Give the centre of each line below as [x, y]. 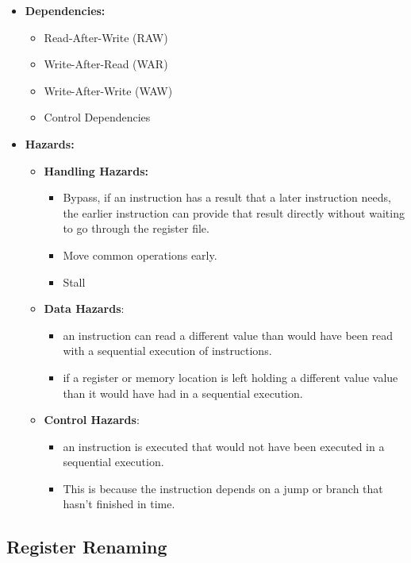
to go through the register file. [136, 228]
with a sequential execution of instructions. [167, 351]
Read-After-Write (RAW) [106, 37]
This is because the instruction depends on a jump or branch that [223, 488]
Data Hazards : [84, 308]
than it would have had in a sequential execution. [183, 393]
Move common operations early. [140, 255]
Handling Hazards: [96, 170]
